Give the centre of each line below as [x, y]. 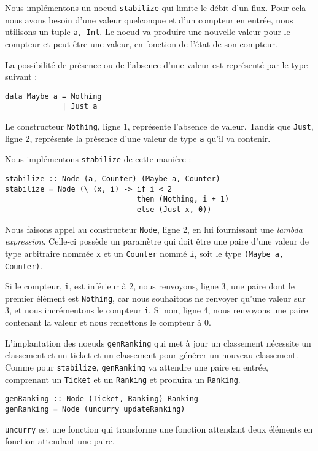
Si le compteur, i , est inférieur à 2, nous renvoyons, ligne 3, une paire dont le [150, 286]
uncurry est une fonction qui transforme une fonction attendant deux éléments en [159, 429]
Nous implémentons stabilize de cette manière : [98, 159]
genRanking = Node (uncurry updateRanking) [95, 409]
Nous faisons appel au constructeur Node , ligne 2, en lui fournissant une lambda [154, 229]
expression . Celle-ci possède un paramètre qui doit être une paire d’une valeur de [157, 241]
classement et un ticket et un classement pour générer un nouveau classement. [152, 355]
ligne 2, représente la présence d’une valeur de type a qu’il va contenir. [138, 138]
